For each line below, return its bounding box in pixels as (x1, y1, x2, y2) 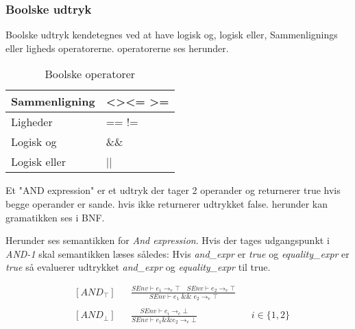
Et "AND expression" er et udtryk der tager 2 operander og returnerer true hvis (5, 183, 341, 197)
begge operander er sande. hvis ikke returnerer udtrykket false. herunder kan (5, 197, 328, 210)
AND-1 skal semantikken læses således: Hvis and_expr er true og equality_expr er (5, 246, 350, 260)
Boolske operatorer (45, 66, 136, 82)
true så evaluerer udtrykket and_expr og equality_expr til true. (5, 260, 271, 274)
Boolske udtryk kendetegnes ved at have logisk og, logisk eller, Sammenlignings (5, 27, 338, 42)
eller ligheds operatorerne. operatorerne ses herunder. (5, 40, 229, 55)
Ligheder (11, 114, 53, 130)
